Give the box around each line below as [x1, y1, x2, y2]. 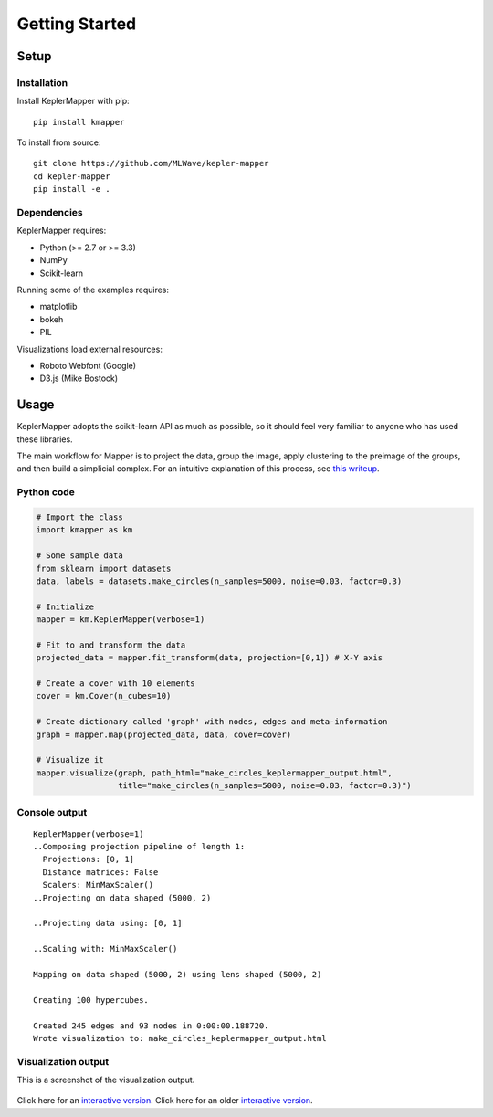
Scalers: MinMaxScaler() [42, 880, 154, 890]
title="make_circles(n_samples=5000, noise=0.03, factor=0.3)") [117, 781, 413, 791]
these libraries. [16, 434, 73, 445]
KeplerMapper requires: [16, 225, 107, 237]
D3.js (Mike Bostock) [39, 373, 119, 384]
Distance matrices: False [42, 867, 159, 877]
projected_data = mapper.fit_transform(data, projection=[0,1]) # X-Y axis [36, 653, 383, 663]
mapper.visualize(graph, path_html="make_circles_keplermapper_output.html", [36, 767, 393, 778]
